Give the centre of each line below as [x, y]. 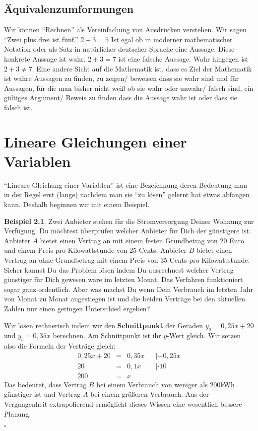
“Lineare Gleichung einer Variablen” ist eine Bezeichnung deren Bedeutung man [126, 184]
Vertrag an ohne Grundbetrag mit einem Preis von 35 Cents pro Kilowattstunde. [127, 260]
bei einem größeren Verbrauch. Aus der [150, 394]
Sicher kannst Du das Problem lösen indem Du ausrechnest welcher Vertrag [119, 269]
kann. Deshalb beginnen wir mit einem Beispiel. [77, 204]
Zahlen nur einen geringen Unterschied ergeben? [77, 308]
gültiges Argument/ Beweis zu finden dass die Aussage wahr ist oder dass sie [121, 98]
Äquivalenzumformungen [69, 9]
